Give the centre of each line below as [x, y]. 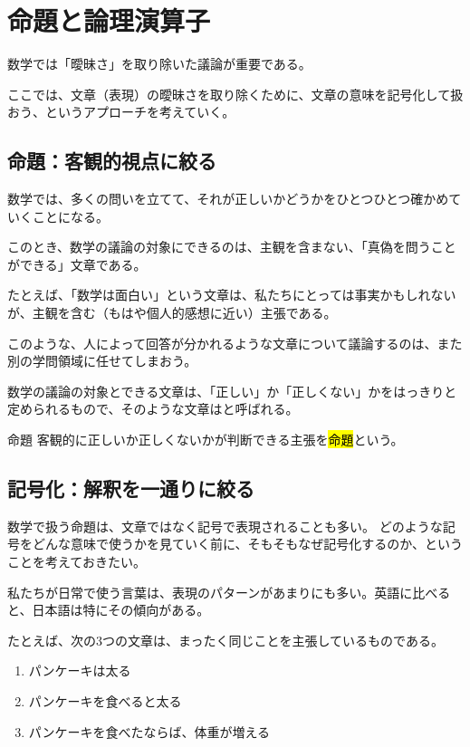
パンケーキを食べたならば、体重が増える [149, 731]
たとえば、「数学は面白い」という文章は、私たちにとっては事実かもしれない [232, 295]
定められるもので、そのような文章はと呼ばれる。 [153, 409]
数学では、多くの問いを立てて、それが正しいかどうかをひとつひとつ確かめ [228, 199]
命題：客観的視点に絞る [112, 161]
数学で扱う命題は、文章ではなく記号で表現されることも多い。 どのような [225, 526]
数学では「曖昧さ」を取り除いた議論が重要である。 [159, 64]
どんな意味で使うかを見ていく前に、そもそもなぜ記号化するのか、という [248, 544]
